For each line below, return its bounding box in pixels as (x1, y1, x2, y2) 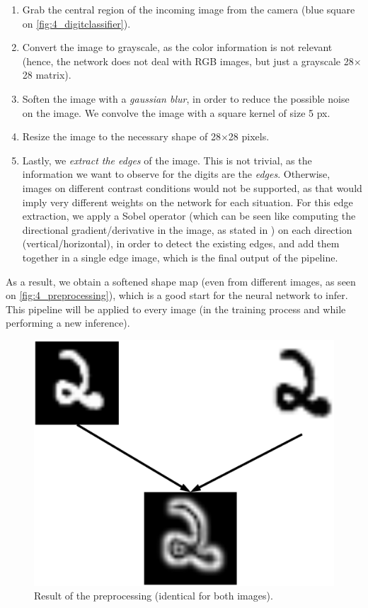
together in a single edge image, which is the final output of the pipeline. (22, 249, 338, 264)
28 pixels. (228, 129, 270, 144)
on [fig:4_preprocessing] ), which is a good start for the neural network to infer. (6, 288, 348, 303)
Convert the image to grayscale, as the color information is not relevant (22, 40, 333, 55)
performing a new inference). (6, 315, 130, 330)
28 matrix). (22, 67, 71, 82)
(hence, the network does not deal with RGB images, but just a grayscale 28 (22, 53, 354, 68)
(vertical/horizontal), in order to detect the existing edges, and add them (22, 236, 340, 251)
